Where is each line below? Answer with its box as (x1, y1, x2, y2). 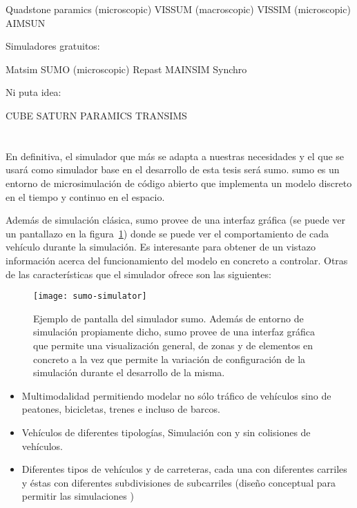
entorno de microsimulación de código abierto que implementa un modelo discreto (6, 175, 352, 190)
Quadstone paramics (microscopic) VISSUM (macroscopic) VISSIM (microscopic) (6, 2, 351, 16)
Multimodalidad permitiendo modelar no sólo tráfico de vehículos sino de (21, 388, 331, 402)
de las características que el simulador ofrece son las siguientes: (6, 266, 271, 281)
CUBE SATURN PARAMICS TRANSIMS (6, 108, 187, 122)
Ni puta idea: (6, 85, 61, 99)
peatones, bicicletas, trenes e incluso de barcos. (21, 402, 220, 416)
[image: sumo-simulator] (33, 291, 147, 302)
